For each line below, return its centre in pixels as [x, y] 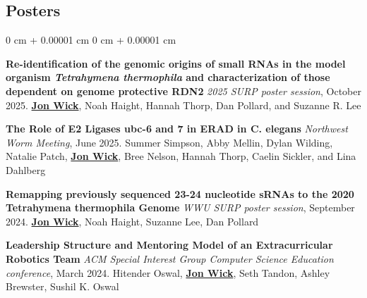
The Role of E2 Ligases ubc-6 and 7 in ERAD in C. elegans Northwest [177, 129]
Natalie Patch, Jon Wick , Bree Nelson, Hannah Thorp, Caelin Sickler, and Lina [181, 156]
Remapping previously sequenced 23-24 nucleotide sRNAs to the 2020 [180, 193]
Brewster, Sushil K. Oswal [62, 286]
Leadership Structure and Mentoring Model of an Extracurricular [169, 245]
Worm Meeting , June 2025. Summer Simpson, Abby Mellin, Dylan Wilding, [169, 142]
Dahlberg [26, 169]
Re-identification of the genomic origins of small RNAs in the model [176, 63]
